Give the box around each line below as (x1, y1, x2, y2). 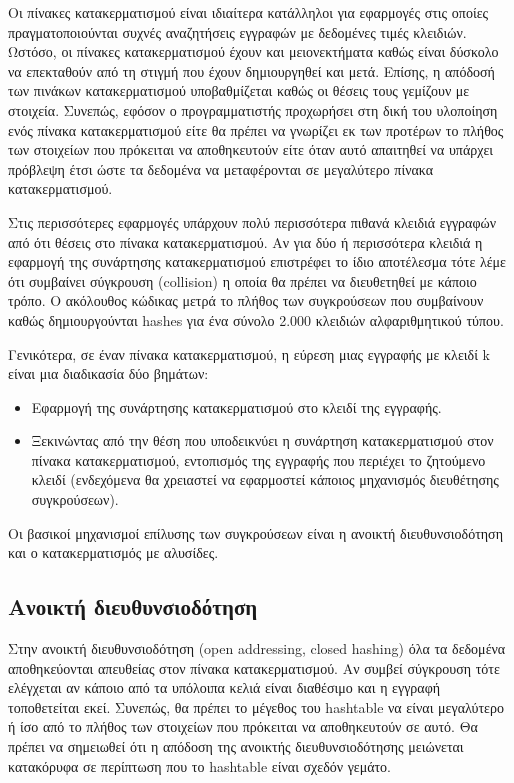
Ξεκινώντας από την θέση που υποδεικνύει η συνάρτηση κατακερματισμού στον (31, 430, 494, 451)
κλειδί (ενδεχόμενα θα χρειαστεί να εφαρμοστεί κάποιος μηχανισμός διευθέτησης (31, 469, 499, 490)
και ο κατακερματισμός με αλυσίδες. (8, 542, 219, 563)
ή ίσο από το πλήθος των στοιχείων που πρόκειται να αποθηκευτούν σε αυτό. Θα (8, 716, 478, 737)
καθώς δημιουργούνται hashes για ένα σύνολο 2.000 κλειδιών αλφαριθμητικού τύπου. (8, 309, 504, 330)
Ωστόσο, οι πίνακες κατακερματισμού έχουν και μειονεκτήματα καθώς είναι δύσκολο (8, 41, 499, 62)
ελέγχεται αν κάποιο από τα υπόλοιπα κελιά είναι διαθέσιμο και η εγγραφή (8, 677, 441, 698)
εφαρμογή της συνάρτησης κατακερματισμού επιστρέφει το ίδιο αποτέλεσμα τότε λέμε (8, 251, 506, 272)
